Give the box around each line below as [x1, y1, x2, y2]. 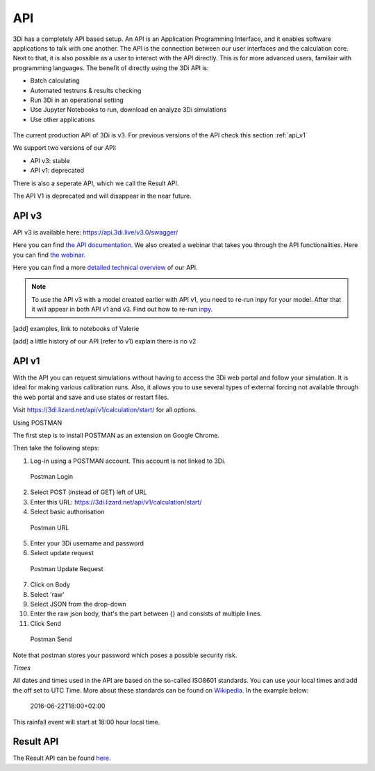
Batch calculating [30, 76, 80, 85]
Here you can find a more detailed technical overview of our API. [12, 264, 198, 272]
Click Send [30, 619, 62, 627]
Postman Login [30, 473, 74, 481]
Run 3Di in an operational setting [30, 96, 124, 104]
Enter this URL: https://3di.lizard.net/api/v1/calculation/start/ [30, 498, 202, 506]
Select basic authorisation [30, 507, 105, 516]
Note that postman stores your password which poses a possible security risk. [12, 651, 237, 659]
